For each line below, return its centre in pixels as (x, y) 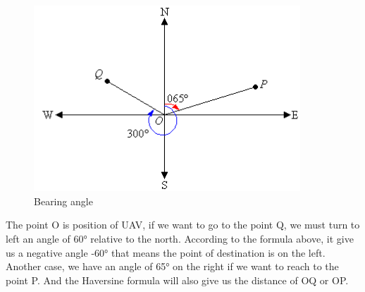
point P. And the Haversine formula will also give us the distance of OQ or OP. (177, 280)
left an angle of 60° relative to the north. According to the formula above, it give (180, 238)
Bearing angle (63, 201)
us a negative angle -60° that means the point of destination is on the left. (166, 252)
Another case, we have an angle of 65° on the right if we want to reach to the (172, 266)
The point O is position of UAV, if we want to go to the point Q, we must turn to (183, 225)
